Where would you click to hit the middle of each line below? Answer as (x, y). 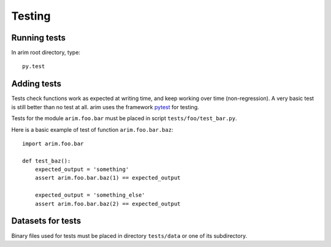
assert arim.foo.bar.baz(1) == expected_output (108, 178)
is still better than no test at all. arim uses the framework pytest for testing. (105, 107)
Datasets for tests (46, 221)
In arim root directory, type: (46, 53)
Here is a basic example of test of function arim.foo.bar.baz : (92, 129)
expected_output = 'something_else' (90, 195)
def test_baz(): (47, 161)
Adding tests (36, 84)
